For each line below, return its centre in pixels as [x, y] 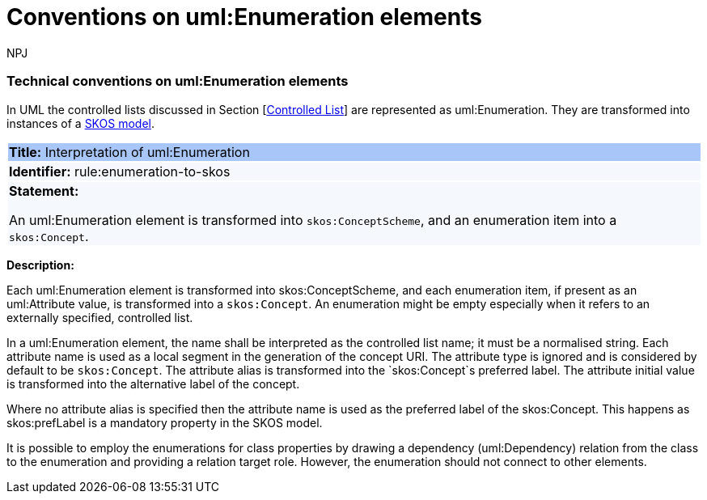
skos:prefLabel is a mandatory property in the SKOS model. [165, 422]
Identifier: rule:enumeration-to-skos [120, 171]
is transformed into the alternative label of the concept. [153, 383]
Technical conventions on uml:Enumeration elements [178, 81]
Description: [40, 265]
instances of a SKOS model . [81, 123]
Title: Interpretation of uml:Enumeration [129, 152]
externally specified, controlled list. [100, 317]
